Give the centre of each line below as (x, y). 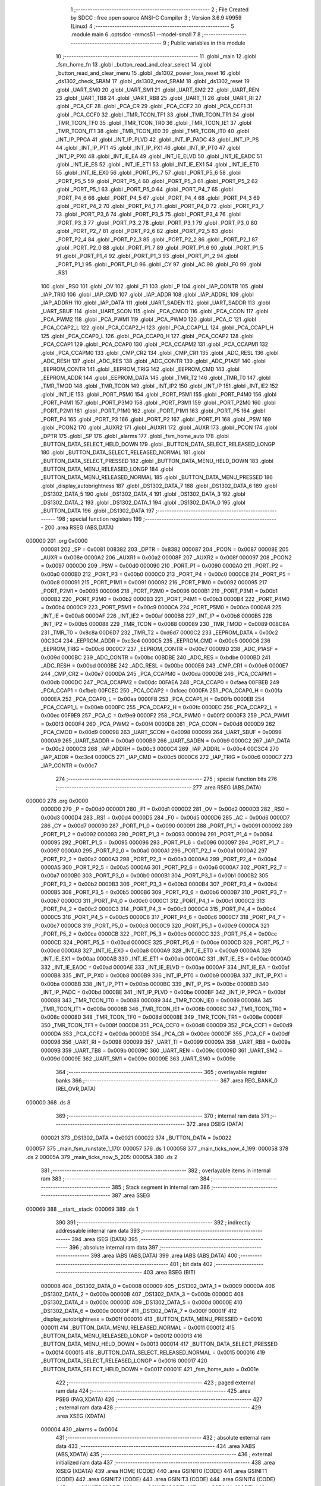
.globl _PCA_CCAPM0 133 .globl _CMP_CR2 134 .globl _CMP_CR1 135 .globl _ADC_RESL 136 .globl (160, 352)
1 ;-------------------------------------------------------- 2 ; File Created (160, 10)
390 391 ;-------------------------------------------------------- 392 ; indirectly (153, 1222)
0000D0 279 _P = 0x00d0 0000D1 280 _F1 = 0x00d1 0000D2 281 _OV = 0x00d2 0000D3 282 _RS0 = (165, 809)
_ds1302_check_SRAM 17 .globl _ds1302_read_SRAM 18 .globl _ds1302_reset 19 (152, 81)
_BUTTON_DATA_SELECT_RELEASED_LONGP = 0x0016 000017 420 (124, 1361)
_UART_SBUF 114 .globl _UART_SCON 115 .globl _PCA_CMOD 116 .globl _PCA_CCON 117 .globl (155, 311)
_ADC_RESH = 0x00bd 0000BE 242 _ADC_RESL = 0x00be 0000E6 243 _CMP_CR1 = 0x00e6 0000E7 (164, 666)
